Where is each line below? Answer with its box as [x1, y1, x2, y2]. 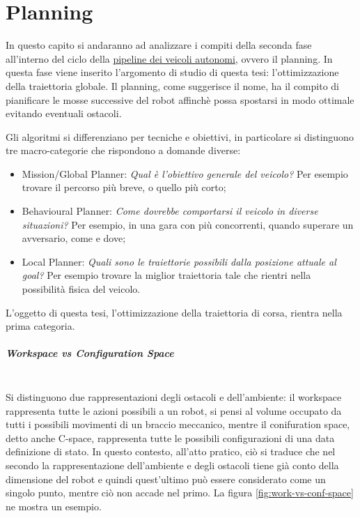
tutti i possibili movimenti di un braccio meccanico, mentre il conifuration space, [6, 417, 350, 432]
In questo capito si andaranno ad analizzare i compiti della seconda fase [6, 38, 312, 52]
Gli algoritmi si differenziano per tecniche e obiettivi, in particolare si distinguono [6, 129, 354, 144]
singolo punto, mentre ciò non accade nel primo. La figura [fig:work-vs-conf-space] [6, 485, 354, 500]
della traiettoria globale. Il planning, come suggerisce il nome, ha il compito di [6, 78, 339, 93]
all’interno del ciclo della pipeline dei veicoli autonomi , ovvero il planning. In [6, 51, 333, 66]
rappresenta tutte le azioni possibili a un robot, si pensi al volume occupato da [6, 403, 342, 418]
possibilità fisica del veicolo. [22, 282, 141, 296]
